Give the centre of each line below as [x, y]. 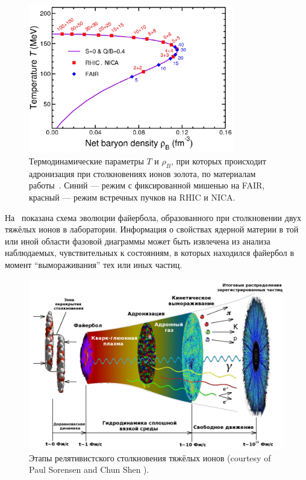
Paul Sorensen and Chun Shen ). [89, 469]
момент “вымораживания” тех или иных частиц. [94, 264]
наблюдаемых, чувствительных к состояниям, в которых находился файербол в [150, 253]
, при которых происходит [218, 161]
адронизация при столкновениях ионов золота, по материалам [142, 173]
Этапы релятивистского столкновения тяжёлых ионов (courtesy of [150, 457]
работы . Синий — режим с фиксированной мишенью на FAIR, [147, 185]
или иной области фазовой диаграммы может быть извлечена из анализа [138, 241]
